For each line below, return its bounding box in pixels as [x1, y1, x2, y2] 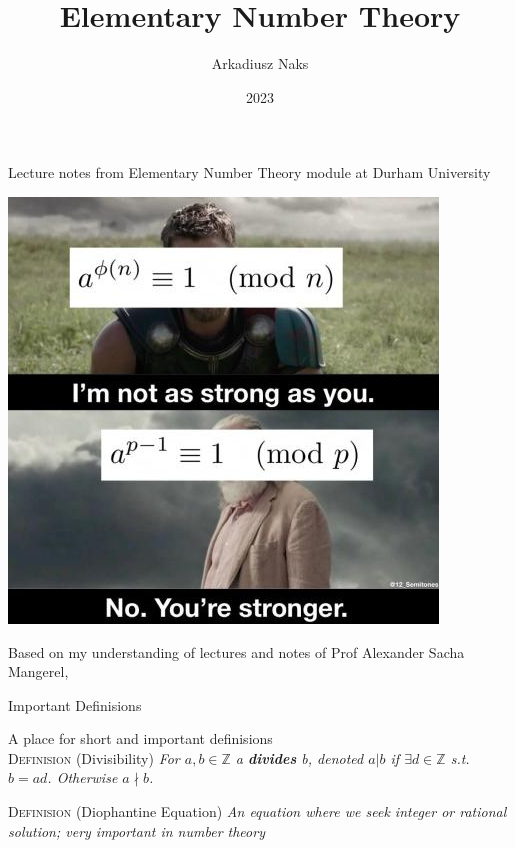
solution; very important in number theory [8, 820, 265, 841]
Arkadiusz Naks [211, 53, 309, 74]
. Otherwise [47, 767, 118, 788]
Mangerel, [8, 661, 69, 682]
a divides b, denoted [235, 747, 364, 768]
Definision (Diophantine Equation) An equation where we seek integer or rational [8, 801, 507, 822]
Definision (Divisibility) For [8, 747, 180, 768]
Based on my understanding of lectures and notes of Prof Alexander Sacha [8, 641, 465, 662]
